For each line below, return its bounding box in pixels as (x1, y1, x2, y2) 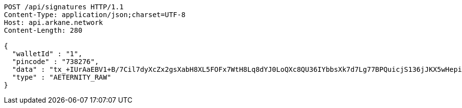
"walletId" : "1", (12, 50, 83, 58)
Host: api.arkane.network (4, 19, 103, 26)
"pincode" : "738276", (12, 58, 99, 65)
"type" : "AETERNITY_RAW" (12, 73, 112, 81)
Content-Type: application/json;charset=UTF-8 (4, 11, 185, 19)
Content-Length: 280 (4, 26, 83, 34)
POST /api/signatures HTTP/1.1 (4, 3, 124, 11)
